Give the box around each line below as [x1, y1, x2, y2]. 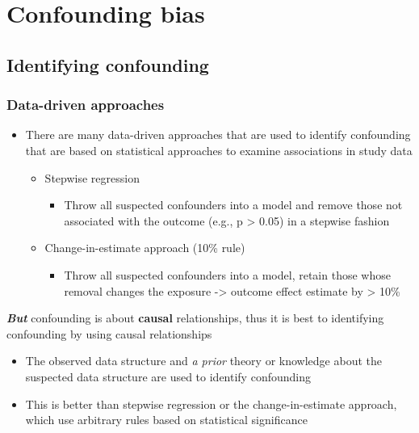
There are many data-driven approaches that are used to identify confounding [25, 126, 411, 143]
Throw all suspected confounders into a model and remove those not [64, 196, 403, 213]
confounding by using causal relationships [6, 325, 212, 342]
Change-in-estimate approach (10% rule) [44, 239, 245, 256]
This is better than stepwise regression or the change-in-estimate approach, [25, 395, 397, 412]
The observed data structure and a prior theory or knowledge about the [25, 352, 382, 369]
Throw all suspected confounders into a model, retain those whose [64, 266, 391, 283]
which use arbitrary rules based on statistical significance [25, 411, 308, 428]
